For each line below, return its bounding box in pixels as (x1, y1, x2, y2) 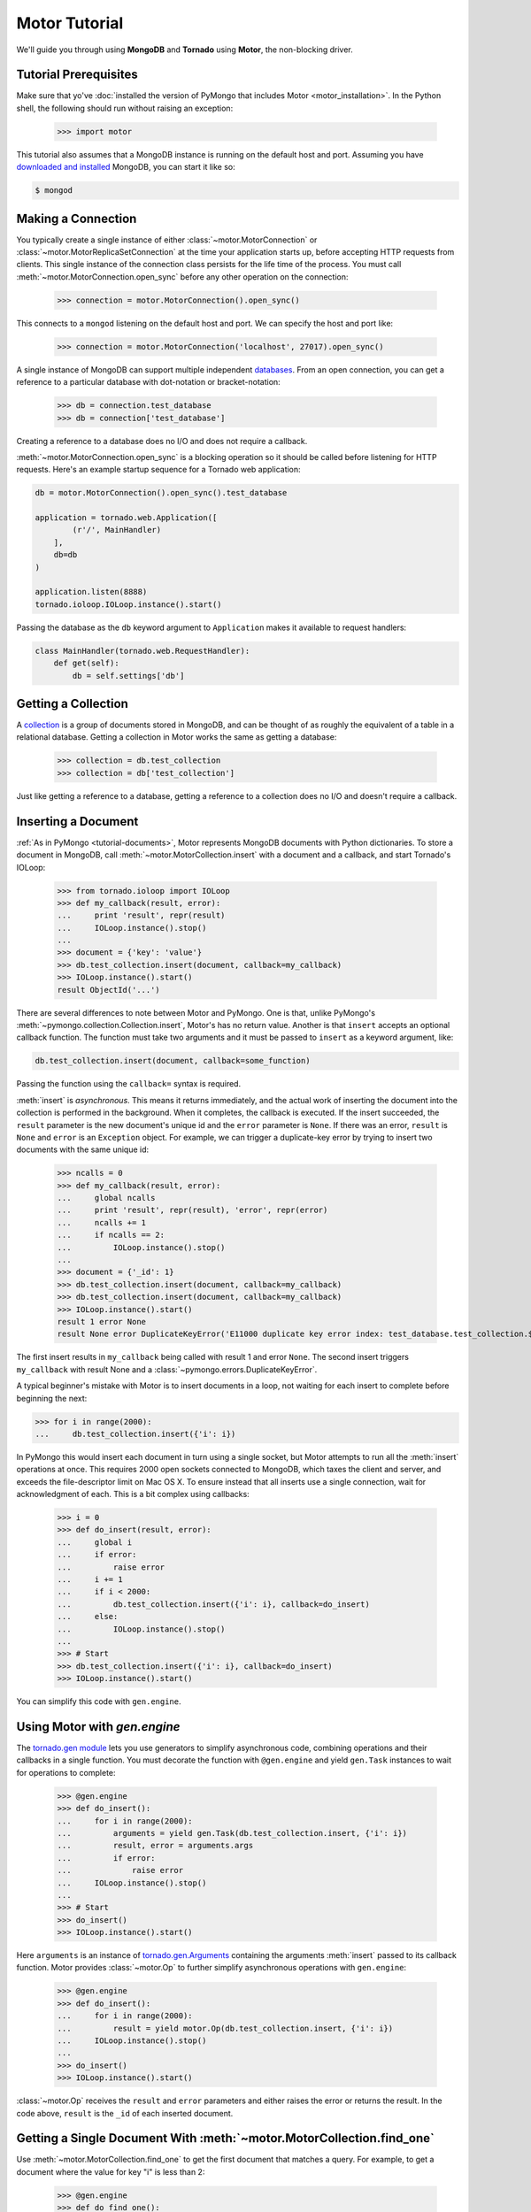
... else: (57, 1611, 119, 1622)
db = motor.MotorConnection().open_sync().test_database (35, 488, 288, 498)
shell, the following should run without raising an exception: (16, 103, 234, 113)
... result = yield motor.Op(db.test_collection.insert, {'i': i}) (57, 2023, 394, 2033)
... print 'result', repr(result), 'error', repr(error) (57, 1205, 328, 1216)
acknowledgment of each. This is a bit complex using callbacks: (16, 1489, 250, 1500)
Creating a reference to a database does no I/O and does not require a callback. (16, 435, 308, 446)
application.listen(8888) (35, 587, 148, 597)
